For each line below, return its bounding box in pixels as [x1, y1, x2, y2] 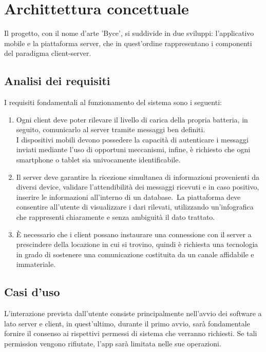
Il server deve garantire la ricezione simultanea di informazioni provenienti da [16, 171, 260, 182]
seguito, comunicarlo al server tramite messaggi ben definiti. [16, 124, 205, 135]
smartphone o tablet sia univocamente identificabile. [16, 154, 181, 165]
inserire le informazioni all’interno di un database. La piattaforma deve [16, 191, 241, 202]
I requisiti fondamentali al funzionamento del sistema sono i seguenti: [4, 97, 222, 108]
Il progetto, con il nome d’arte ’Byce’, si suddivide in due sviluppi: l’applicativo [4, 28, 254, 38]
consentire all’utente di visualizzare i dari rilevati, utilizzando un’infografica [16, 201, 254, 212]
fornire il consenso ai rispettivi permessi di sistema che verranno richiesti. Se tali [4, 328, 257, 339]
